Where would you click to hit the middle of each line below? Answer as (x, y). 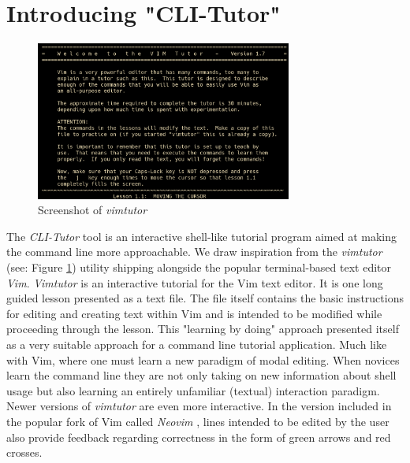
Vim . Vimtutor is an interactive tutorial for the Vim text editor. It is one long (195, 282)
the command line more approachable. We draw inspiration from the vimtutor (194, 252)
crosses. (24, 452)
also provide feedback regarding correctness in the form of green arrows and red (199, 437)
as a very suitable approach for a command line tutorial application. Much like (197, 344)
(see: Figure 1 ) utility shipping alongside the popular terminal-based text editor (199, 267)
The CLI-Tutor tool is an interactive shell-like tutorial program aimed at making (201, 236)
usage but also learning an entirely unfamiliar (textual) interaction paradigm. (193, 390)
